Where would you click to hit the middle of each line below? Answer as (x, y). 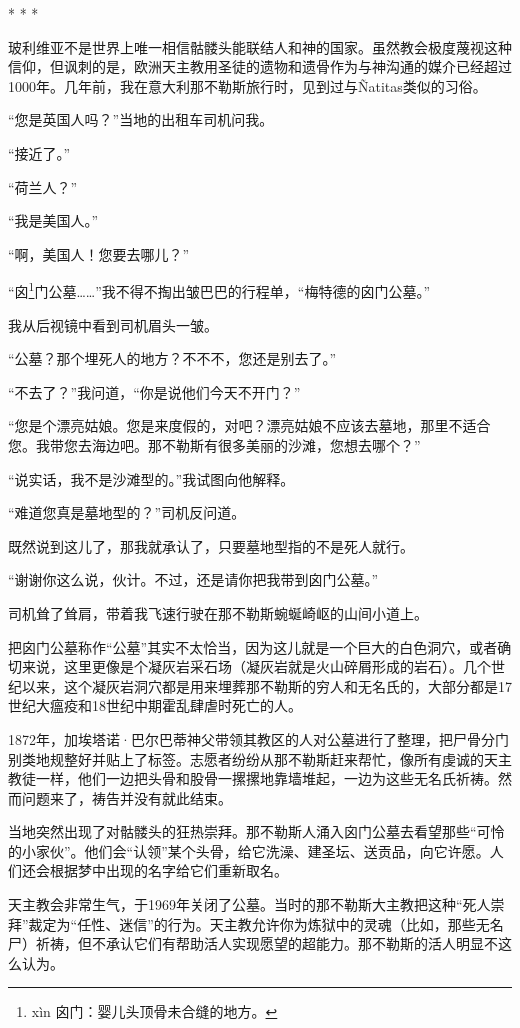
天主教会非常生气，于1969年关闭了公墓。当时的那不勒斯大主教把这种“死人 (249, 904)
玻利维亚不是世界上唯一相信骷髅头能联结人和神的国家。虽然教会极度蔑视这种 (260, 46)
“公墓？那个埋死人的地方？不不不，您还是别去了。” (172, 358)
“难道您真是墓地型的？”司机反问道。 (127, 512)
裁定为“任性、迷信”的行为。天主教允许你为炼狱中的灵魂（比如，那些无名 (266, 923)
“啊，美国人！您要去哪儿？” (99, 253)
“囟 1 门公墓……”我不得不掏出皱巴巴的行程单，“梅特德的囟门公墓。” (219, 289)
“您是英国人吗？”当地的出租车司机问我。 (141, 119)
